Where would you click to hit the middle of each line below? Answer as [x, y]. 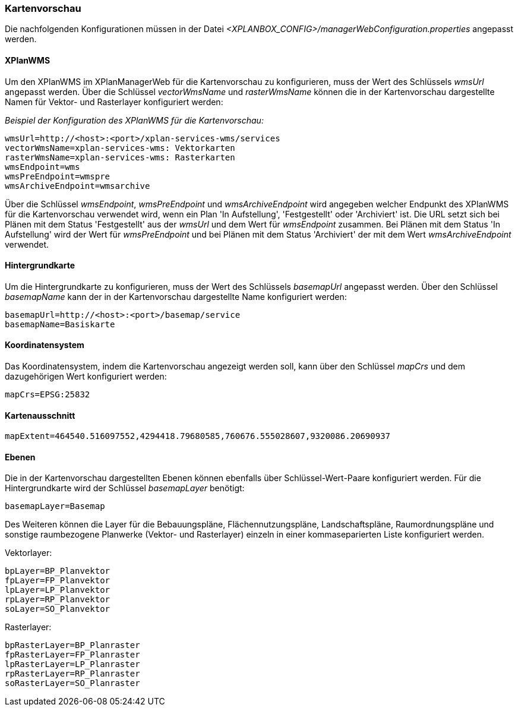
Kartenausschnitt [40, 415]
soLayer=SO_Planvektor [58, 609]
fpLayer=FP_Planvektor [58, 581]
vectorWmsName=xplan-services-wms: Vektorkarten [120, 148]
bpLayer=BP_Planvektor [58, 571]
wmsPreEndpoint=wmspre [58, 176]
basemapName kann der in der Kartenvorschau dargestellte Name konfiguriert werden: [176, 296]
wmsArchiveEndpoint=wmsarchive [78, 186]
